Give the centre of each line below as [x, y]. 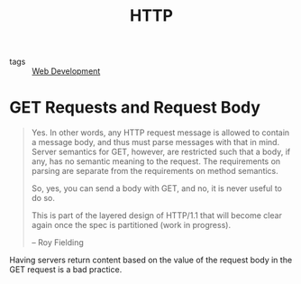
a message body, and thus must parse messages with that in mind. [155, 142]
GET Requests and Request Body [135, 108]
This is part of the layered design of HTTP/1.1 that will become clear [156, 215]
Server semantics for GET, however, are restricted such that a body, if [161, 152]
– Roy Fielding [57, 243]
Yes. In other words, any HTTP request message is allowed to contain [160, 133]
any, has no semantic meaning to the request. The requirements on [156, 161]
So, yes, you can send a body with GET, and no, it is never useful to [156, 188]
